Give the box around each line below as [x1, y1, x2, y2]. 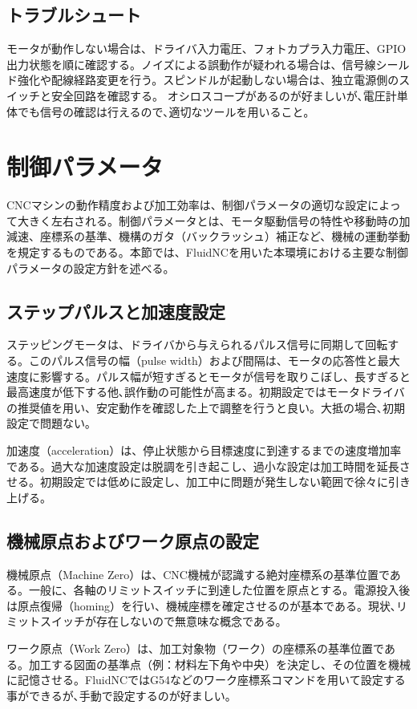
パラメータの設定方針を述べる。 [6, 259, 175, 276]
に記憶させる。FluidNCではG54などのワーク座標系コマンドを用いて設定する [6, 671, 406, 688]
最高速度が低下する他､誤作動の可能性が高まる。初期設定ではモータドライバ [6, 383, 405, 400]
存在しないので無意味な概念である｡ [95, 613, 281, 630]
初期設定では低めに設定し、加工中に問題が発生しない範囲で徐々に [39, 473, 388, 490]
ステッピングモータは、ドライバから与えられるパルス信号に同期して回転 [6, 336, 388, 353]
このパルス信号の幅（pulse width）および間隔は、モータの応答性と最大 [28, 352, 400, 369]
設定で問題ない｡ [6, 415, 91, 431]
